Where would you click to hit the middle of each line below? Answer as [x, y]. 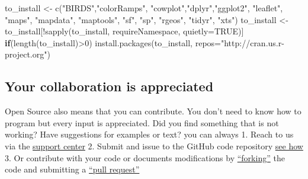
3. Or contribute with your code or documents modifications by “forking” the [145, 157]
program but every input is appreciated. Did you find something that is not [142, 122]
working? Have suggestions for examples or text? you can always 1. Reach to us [149, 134]
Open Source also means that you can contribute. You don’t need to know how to [153, 111]
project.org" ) [28, 54]
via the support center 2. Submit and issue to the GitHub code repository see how [154, 146]
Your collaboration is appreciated [109, 86]
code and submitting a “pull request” [72, 169]
